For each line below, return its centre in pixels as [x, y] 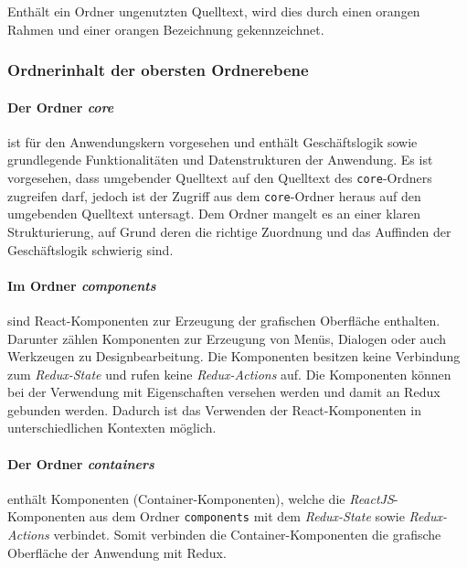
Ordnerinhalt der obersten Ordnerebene [158, 70]
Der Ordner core [61, 107]
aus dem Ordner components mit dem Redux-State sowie [247, 516]
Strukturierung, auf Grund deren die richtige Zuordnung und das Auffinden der [229, 231]
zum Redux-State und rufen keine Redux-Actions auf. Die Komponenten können [229, 374]
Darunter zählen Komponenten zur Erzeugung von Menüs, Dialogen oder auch [227, 338]
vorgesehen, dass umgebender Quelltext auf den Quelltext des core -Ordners [220, 178]
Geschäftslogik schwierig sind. [90, 249]
